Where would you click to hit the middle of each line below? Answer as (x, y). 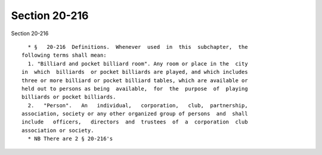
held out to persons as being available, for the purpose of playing (135, 89)
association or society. (58, 130)
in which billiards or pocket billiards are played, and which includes (135, 72)
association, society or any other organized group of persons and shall (135, 114)
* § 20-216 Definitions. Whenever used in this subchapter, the (138, 47)
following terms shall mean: (64, 55)
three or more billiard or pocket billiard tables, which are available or (135, 80)
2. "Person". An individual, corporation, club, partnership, (138, 105)
